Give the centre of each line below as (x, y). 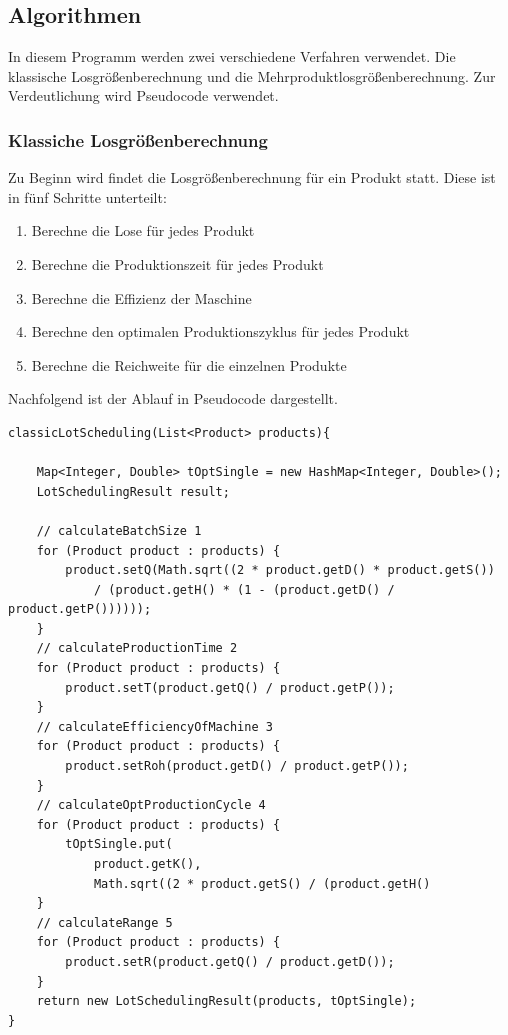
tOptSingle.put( (119, 844)
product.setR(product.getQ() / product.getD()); (230, 961)
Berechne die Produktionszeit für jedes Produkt (177, 263)
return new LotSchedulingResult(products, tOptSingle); (226, 1001)
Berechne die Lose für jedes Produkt (143, 230)
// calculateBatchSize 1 (119, 530)
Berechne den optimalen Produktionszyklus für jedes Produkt (220, 331)
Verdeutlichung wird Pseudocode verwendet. (143, 95)
